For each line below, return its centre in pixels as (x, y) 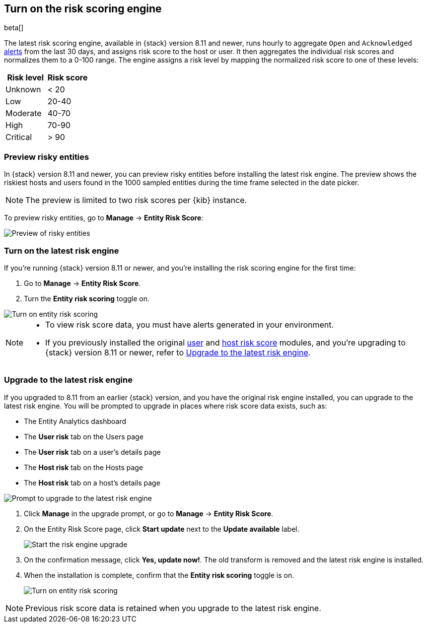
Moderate (24, 113)
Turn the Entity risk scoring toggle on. (87, 298)
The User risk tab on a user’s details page (92, 452)
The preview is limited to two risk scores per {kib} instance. (136, 200)
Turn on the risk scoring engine (83, 9)
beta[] (14, 28)
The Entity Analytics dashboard (75, 421)
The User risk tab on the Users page (84, 436)
